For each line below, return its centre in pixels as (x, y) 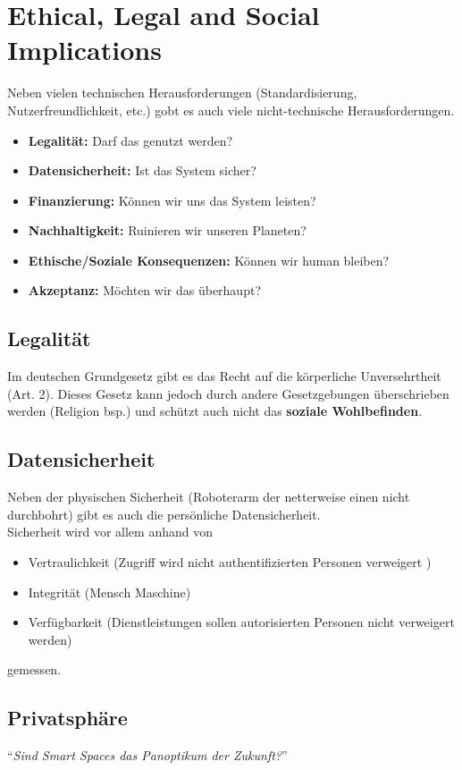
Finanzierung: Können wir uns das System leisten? (172, 200)
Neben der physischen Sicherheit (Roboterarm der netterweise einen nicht (209, 497)
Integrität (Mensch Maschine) (109, 592)
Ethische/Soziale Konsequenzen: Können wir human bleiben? (209, 260)
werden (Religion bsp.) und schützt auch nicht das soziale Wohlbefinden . (215, 411)
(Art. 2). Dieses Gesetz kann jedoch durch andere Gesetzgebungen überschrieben (228, 393)
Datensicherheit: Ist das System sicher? (142, 170)
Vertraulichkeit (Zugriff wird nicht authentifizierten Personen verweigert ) (230, 562)
